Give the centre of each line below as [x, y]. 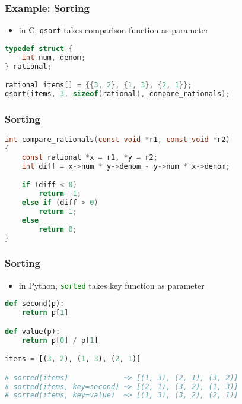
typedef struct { [39, 48]
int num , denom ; [54, 57]
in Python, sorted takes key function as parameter [112, 285]
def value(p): [33, 331]
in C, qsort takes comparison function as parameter [114, 30]
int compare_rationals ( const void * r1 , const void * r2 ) [117, 140]
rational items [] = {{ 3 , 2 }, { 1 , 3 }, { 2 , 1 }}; [98, 85]
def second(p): [35, 304]
